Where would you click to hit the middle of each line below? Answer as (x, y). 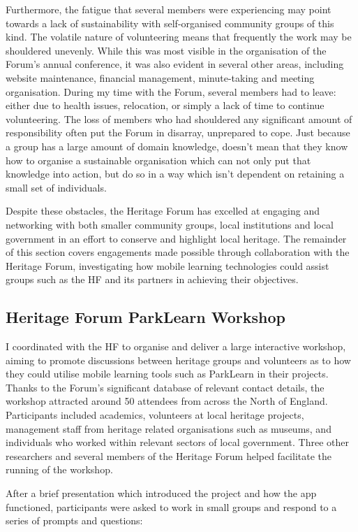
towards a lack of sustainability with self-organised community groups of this (170, 23)
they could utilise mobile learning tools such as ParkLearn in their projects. (167, 374)
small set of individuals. (56, 187)
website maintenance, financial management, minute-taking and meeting (160, 77)
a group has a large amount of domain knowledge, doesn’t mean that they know (177, 146)
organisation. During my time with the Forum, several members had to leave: (171, 91)
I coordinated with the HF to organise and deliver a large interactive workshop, (176, 346)
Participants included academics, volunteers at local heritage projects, (155, 415)
